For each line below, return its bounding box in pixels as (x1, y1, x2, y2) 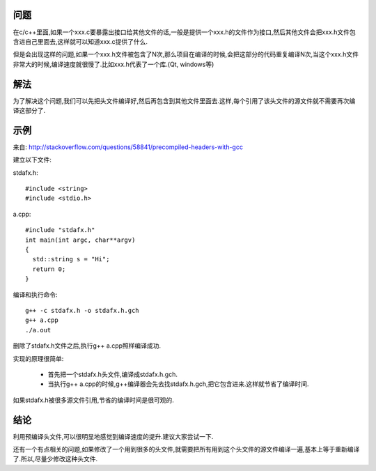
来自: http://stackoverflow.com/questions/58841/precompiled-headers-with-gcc (13, 143, 244, 151)
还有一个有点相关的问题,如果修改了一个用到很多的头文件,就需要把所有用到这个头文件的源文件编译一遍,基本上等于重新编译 (13, 445, 360, 453)
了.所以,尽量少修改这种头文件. (13, 455, 98, 463)
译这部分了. (13, 106, 46, 114)
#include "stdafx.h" (25, 226, 95, 234)
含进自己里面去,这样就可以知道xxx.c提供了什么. (13, 37, 148, 45)
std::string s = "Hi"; (32, 255, 110, 263)
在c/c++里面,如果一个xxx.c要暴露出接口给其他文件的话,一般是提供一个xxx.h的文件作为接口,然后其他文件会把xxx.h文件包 (13, 28, 357, 36)
